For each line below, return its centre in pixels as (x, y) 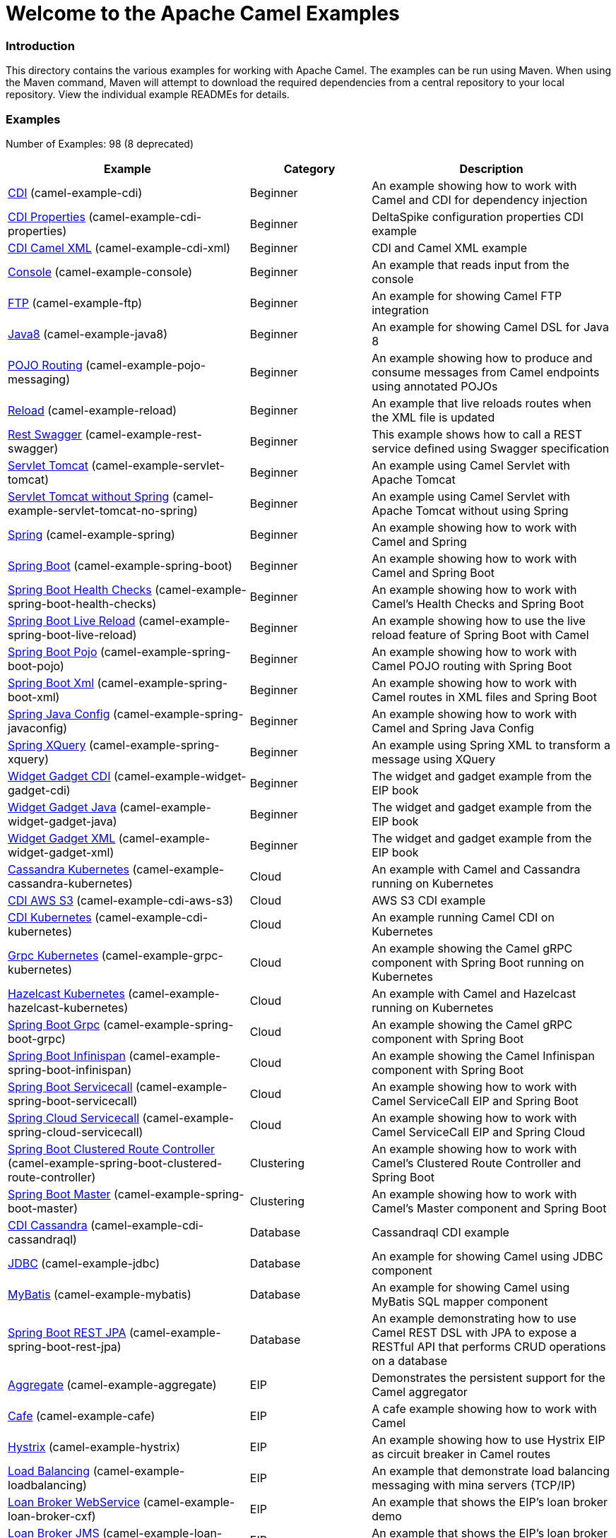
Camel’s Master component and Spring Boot (489, 1208)
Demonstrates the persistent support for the (488, 1377)
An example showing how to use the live (479, 620)
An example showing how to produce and (482, 358)
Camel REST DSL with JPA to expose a (474, 1332)
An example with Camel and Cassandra (476, 869)
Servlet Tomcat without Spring (89, 496)
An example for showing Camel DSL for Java (490, 327)
